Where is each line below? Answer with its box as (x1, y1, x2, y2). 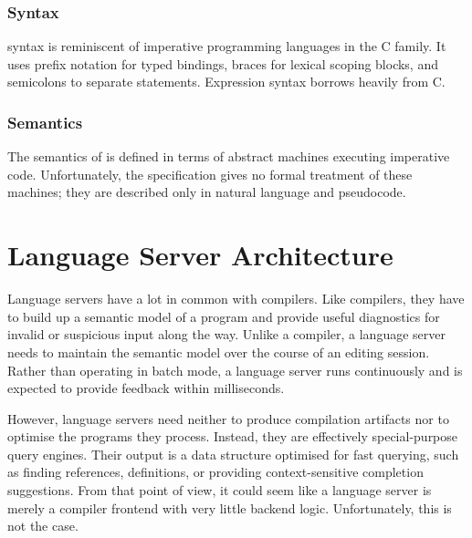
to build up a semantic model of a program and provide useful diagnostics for (7, 306, 440, 326)
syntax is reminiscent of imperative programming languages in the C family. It (7, 36, 446, 56)
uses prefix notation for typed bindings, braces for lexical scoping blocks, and (7, 54, 438, 73)
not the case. (7, 516, 79, 535)
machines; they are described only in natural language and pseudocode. (7, 182, 406, 202)
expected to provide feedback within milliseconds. (7, 378, 285, 398)
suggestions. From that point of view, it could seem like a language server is (7, 481, 432, 500)
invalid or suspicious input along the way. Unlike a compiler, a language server (7, 325, 446, 344)
